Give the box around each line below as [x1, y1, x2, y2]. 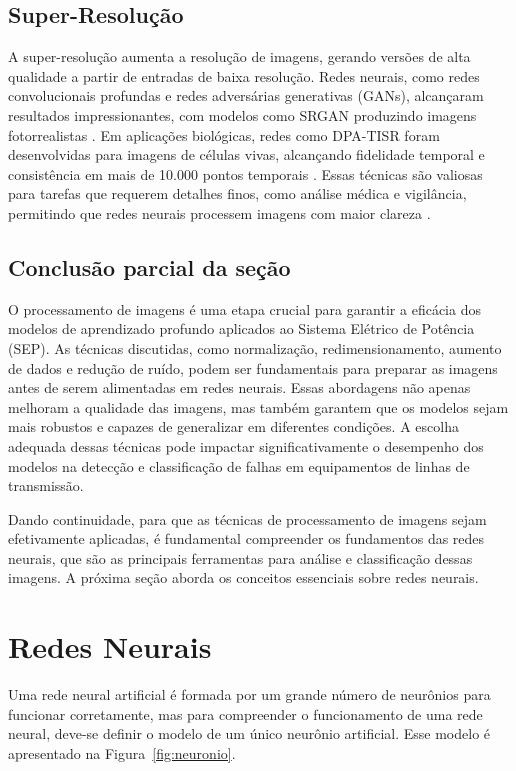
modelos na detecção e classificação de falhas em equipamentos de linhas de [8, 455, 470, 476]
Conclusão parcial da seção [8, 251, 291, 282]
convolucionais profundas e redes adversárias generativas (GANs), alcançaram [8, 85, 484, 106]
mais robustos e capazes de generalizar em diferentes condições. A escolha [8, 416, 459, 437]
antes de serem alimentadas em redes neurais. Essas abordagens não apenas [8, 377, 471, 398]
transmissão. [8, 475, 84, 496]
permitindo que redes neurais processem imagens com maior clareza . [8, 202, 431, 223]
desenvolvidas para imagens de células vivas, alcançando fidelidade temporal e [8, 144, 485, 165]
